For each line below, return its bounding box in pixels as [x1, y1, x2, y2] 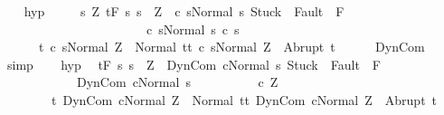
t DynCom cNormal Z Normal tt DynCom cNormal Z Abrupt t [51, 90, 438, 109]
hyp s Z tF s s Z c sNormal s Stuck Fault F [24, 2, 345, 20]
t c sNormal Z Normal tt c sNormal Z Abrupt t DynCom [38, 37, 425, 56]
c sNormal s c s [146, 19, 240, 38]
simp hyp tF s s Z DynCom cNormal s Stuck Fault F [6, 54, 381, 73]
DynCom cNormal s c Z [76, 72, 279, 91]
